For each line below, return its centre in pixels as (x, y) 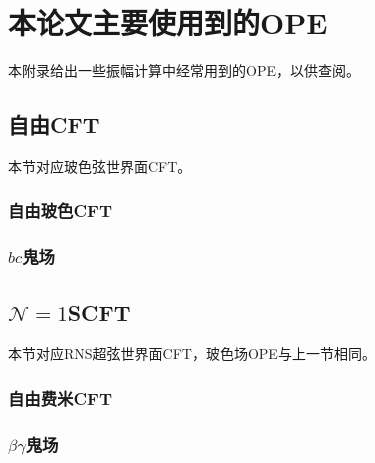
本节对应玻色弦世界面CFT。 (100, 165)
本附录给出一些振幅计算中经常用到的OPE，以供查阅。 (184, 70)
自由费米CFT (60, 397)
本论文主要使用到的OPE (168, 22)
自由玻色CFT (60, 210)
